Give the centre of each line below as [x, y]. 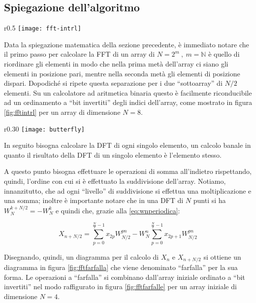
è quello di [224, 54]
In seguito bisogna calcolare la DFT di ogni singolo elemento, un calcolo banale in [128, 145]
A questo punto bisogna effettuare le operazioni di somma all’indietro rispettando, [128, 171]
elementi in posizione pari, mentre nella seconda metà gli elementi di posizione [122, 73]
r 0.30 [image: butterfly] [44, 128]
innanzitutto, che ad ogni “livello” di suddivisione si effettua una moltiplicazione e [128, 190]
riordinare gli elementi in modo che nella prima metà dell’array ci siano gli [116, 64]
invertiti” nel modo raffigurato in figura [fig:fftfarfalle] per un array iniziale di [120, 286]
